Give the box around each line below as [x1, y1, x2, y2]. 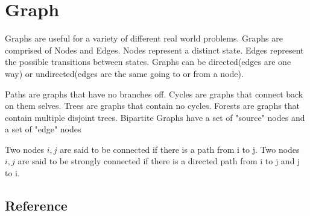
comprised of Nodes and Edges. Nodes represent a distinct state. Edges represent [5, 43, 304, 56]
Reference [5, 196, 68, 215]
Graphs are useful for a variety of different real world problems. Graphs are [5, 32, 283, 45]
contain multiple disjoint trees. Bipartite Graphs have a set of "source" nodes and [5, 111, 305, 123]
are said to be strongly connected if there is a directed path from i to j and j [17, 155, 300, 167]
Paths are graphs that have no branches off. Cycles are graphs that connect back [5, 87, 303, 100]
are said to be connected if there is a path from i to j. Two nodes [60, 143, 300, 155]
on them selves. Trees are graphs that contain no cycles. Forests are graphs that [5, 99, 300, 112]
